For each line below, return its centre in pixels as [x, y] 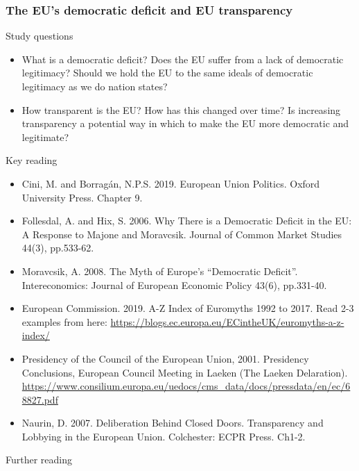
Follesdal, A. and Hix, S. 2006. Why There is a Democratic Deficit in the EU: [187, 221]
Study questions [40, 36]
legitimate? [45, 137]
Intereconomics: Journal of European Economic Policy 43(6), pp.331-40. [174, 284]
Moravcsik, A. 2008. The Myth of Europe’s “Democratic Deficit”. [160, 271]
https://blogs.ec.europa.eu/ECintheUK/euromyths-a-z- [227, 321]
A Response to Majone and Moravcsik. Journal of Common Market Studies [182, 234]
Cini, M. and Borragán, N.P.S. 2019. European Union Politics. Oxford [171, 183]
